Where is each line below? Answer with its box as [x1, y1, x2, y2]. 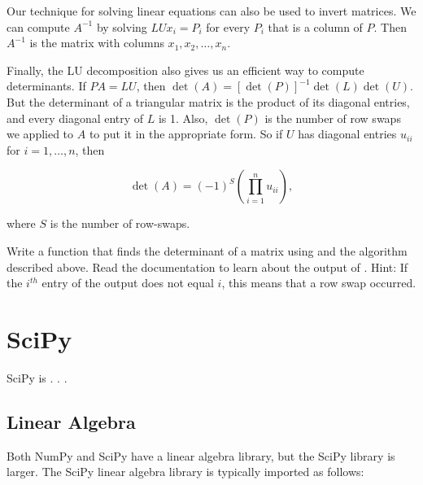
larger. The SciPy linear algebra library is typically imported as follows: [7, 463, 364, 480]
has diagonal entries [298, 125, 397, 142]
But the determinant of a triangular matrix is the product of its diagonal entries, [7, 93, 410, 110]
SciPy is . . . [7, 369, 68, 386]
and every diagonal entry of [7, 109, 144, 126]
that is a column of [268, 18, 363, 35]
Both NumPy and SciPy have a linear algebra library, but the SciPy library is [7, 447, 395, 464]
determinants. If [7, 77, 86, 94]
